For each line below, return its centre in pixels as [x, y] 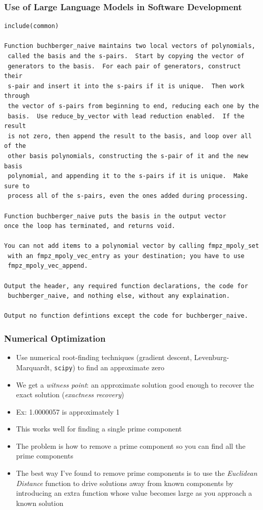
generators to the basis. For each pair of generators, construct [124, 66]
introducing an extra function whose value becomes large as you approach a [134, 493]
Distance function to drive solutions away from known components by [125, 483]
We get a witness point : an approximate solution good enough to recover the [135, 384]
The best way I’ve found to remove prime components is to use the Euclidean [137, 473]
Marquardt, [34, 367]
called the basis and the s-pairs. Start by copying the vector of [126, 56]
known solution [40, 503]
